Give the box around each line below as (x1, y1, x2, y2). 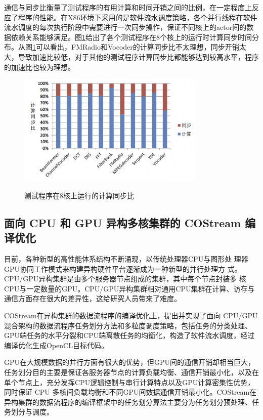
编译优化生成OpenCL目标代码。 (4, 340, 108, 350)
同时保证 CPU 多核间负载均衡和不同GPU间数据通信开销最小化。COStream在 (4, 387, 257, 397)
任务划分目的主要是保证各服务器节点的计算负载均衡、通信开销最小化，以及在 (4, 366, 259, 377)
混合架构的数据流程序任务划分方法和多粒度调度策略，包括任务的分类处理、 (4, 320, 252, 330)
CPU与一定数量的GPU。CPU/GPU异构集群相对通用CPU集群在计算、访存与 (4, 283, 255, 293)
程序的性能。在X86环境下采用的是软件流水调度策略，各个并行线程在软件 (18, 12, 257, 22)
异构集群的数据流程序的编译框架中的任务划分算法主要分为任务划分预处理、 (4, 396, 252, 407)
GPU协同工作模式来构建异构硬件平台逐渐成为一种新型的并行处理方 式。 (4, 263, 242, 274)
